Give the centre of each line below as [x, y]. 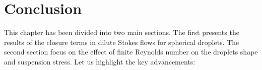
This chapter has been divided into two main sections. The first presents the [122, 32]
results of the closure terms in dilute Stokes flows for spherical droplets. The [122, 42]
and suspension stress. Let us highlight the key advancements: [100, 61]
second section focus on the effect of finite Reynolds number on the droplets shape [131, 52]
